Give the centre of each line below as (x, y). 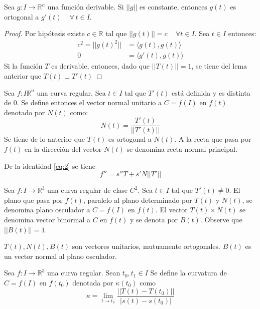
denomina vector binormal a (47, 219)
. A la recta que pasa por (213, 139)
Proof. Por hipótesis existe (44, 33)
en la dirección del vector (63, 148)
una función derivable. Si (86, 7)
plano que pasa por (33, 200)
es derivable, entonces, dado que (100, 66)
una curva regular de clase (87, 190)
